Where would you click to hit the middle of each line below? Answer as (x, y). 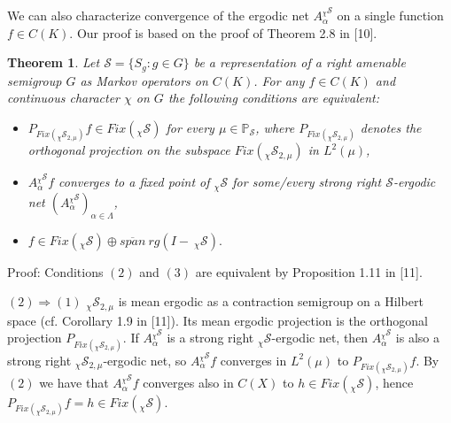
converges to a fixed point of (134, 182)
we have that (74, 383)
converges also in (188, 383)
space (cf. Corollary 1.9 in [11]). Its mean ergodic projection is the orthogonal (218, 320)
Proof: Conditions (55, 271)
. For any (279, 80)
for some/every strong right (307, 182)
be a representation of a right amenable (299, 62)
